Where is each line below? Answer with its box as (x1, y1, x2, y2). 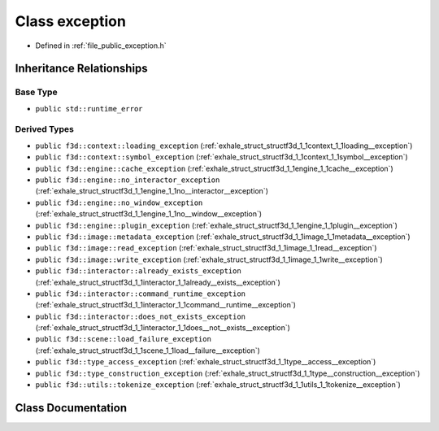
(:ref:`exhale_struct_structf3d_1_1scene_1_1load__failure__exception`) (35, 346, 260, 355)
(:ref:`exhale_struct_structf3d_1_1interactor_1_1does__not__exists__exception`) (35, 323, 290, 333)
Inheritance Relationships (15, 62, 148, 76)
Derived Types (15, 124, 75, 135)
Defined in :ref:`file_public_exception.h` (35, 41, 167, 50)
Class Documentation (15, 401, 128, 415)
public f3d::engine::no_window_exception (35, 198, 203, 207)
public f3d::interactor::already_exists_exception (35, 267, 241, 276)
